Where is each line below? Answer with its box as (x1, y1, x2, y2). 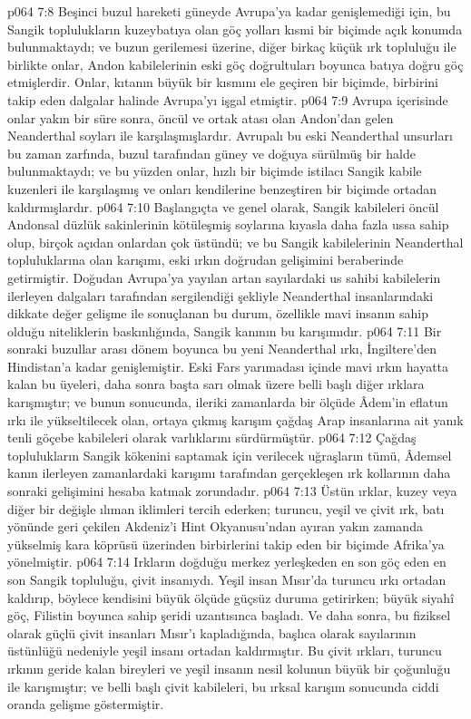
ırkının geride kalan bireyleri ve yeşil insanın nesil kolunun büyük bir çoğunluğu (7, 658, 451, 677)
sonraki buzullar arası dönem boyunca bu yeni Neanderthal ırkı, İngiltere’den (7, 339, 437, 358)
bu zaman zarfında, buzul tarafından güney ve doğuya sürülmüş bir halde (7, 143, 416, 162)
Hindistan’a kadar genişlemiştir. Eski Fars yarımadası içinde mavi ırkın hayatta (7, 356, 449, 375)
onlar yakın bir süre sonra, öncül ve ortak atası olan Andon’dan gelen (7, 108, 394, 127)
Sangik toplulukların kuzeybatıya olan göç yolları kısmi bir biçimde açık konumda (7, 19, 463, 38)
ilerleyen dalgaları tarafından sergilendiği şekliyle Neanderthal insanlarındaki (7, 286, 434, 305)
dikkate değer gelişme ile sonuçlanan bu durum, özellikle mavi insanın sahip (7, 304, 428, 323)
